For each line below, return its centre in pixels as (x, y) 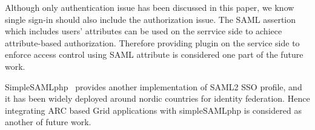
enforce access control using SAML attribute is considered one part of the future (154, 54)
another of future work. (48, 122)
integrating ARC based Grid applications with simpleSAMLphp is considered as (153, 110)
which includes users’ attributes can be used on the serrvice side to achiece (144, 31)
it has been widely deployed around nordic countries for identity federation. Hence (157, 98)
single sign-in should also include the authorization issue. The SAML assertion (151, 19)
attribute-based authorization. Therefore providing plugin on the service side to (152, 42)
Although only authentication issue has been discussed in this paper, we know (150, 7)
